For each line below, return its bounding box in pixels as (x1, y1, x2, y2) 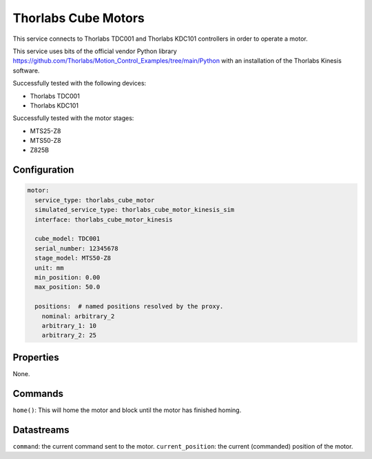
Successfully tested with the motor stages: (12, 114, 134, 122)
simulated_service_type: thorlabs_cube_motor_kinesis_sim (34, 206, 235, 214)
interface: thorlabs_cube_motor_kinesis (34, 215, 173, 224)
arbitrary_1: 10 (41, 322, 96, 329)
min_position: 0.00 (34, 273, 101, 281)
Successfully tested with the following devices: (12, 79, 147, 88)
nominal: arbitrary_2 (41, 312, 115, 320)
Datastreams (12, 424, 70, 436)
